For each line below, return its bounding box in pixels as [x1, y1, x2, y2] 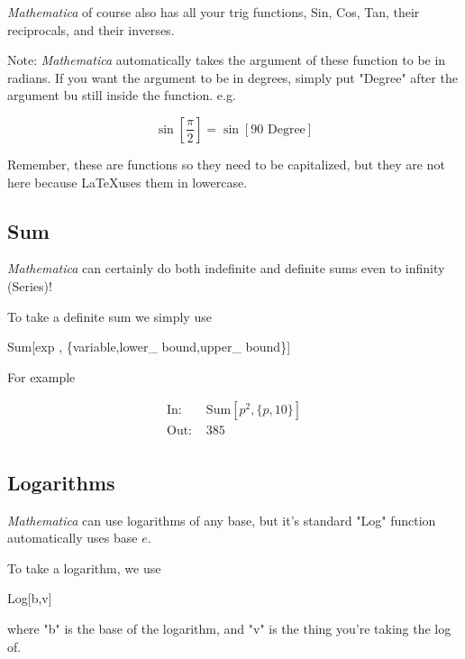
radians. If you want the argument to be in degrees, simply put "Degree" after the [7, 68, 458, 87]
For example [7, 367, 76, 386]
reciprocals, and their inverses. [7, 20, 175, 39]
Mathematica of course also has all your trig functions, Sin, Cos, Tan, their [7, 3, 420, 21]
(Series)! [7, 276, 52, 295]
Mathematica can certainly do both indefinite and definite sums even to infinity [7, 259, 445, 278]
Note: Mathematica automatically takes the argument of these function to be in [7, 50, 446, 69]
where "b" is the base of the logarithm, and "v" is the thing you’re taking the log [7, 619, 451, 637]
